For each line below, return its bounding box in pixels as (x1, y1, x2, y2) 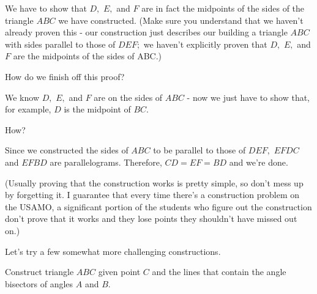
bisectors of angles (5, 277, 73, 290)
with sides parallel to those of (5, 37, 116, 50)
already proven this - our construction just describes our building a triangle (5, 26, 288, 39)
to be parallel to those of (153, 144, 246, 156)
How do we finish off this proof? (5, 70, 125, 83)
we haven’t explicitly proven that (143, 37, 267, 50)
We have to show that (5, 2, 87, 14)
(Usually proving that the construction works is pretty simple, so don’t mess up (5, 176, 304, 189)
